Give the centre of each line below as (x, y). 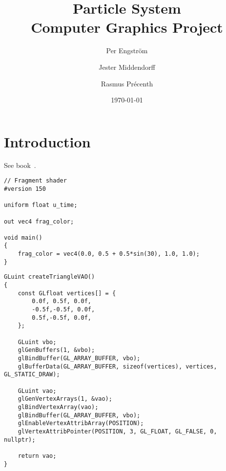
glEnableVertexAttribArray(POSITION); (81, 423)
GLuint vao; (37, 391)
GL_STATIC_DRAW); (32, 375)
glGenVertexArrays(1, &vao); (65, 399)
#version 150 (25, 189)
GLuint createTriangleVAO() (50, 277)
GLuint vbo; (37, 342)
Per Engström (127, 51)
